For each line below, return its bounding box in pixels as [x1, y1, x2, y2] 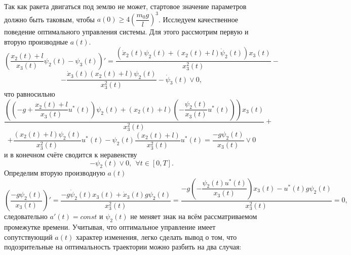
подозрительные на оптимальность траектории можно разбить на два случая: [4, 241, 242, 252]
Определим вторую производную [4, 167, 105, 178]
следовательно [4, 211, 48, 222]
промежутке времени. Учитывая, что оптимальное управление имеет [4, 222, 216, 232]
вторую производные [4, 36, 68, 47]
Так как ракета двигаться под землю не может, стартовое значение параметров [4, 1, 247, 11]
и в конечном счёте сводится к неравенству [4, 149, 137, 159]
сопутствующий [4, 231, 53, 242]
